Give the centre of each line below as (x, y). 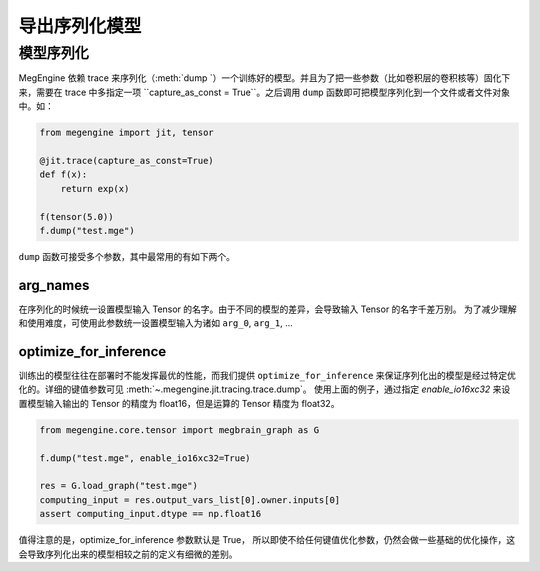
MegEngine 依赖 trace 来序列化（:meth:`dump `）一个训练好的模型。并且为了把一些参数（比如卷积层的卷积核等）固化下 (264, 78)
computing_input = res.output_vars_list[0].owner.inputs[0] (190, 499)
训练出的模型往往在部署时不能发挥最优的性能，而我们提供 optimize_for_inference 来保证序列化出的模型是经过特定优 (267, 376)
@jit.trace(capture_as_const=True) (126, 160)
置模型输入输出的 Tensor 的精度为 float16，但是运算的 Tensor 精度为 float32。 (179, 403)
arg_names (54, 285)
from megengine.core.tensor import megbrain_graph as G (179, 429)
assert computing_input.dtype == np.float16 (150, 514)
